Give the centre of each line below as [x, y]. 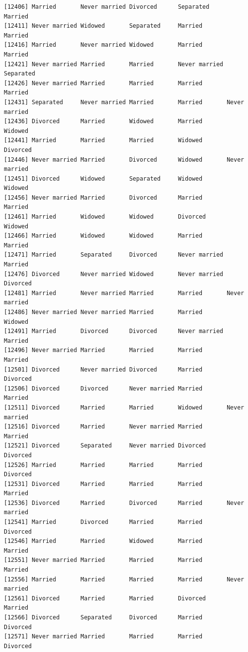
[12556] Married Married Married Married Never [124, 579]
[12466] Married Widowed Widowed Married [103, 236]
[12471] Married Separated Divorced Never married [114, 255]
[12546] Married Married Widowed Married [103, 541]
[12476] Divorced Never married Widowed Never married [114, 274]
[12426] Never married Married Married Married [103, 83]
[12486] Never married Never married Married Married [103, 312]
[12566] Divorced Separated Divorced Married [103, 617]
